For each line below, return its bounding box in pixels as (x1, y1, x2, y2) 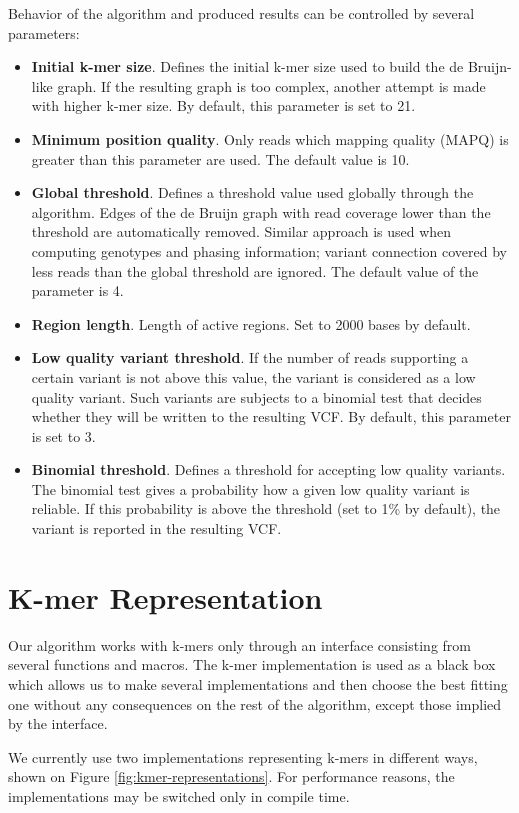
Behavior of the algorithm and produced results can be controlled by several (8, 3, 475, 23)
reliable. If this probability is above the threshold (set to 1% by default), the (31, 498, 501, 519)
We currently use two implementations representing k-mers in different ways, (8, 746, 478, 767)
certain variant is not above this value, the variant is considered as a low (31, 366, 476, 387)
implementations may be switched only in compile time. (8, 785, 350, 806)
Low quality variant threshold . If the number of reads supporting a (31, 347, 469, 368)
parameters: (8, 22, 80, 43)
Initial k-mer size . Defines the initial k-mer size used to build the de (31, 56, 464, 77)
